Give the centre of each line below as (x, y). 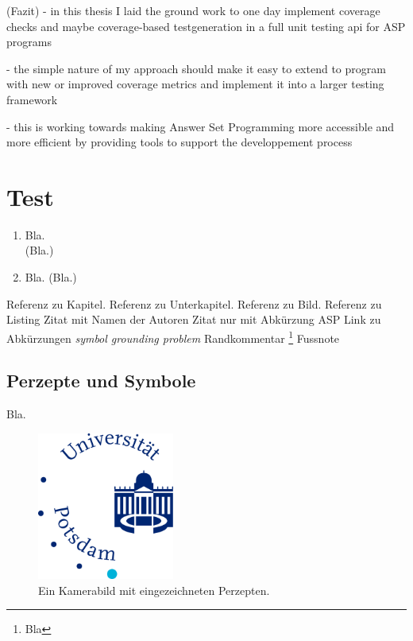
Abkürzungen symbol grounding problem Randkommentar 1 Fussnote (173, 336)
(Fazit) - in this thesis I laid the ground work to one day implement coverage (193, 10)
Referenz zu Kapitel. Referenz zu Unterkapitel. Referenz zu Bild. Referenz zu (194, 303)
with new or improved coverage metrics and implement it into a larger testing (195, 84)
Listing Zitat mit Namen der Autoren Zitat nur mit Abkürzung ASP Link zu (194, 319)
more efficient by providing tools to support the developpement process (179, 142)
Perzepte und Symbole (101, 381)
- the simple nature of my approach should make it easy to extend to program (196, 68)
